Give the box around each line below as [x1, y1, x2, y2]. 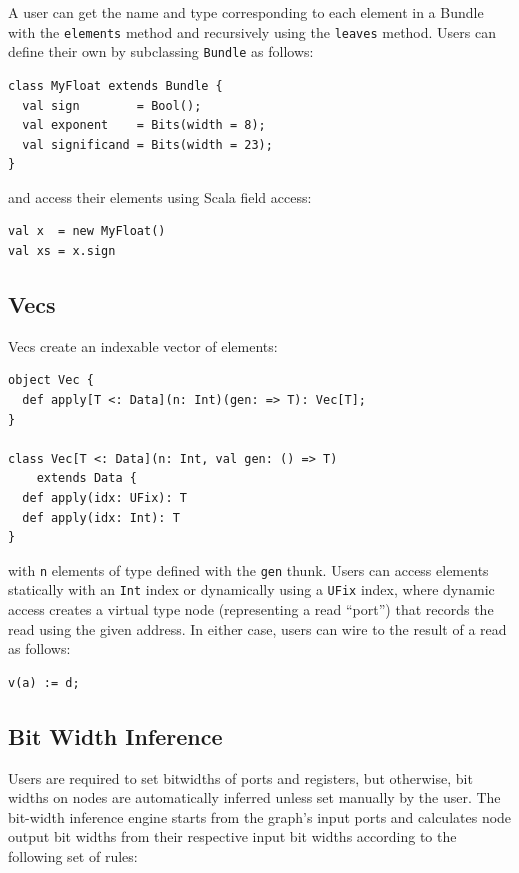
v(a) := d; [8, 675, 80, 690]
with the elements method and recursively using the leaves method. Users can [8, 21, 496, 42]
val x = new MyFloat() [8, 224, 166, 239]
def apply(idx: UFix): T [22, 491, 187, 506]
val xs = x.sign [8, 244, 116, 259]
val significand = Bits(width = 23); [22, 137, 273, 152]
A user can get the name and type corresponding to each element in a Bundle [8, 2, 484, 22]
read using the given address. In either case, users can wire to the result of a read [8, 618, 507, 639]
